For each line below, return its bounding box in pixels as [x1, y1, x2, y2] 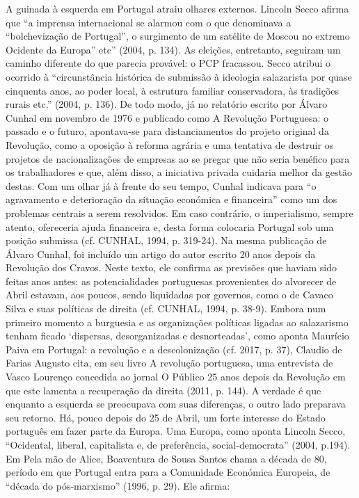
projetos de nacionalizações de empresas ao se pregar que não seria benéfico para [6, 151, 350, 166]
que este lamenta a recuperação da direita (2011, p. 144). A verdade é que [6, 383, 321, 397]
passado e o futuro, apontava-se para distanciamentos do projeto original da [6, 124, 329, 138]
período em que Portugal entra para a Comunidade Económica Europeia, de [6, 465, 330, 479]
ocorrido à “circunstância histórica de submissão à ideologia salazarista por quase [6, 69, 352, 83]
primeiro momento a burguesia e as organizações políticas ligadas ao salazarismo [6, 314, 349, 329]
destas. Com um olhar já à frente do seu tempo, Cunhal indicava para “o [6, 178, 317, 193]
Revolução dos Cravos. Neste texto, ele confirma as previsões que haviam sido [6, 260, 337, 275]
